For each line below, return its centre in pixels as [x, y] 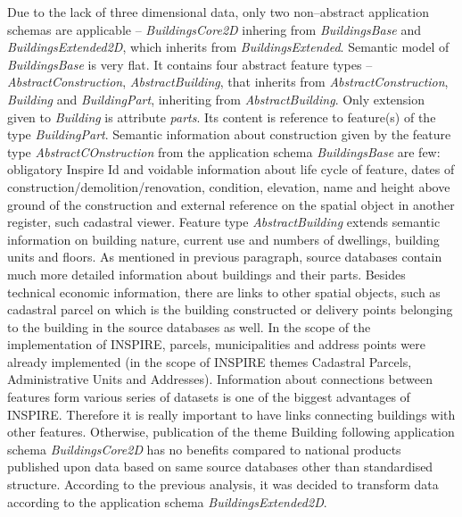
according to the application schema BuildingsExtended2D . [167, 501]
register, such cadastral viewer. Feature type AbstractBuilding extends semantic [224, 222]
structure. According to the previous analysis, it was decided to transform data [223, 484]
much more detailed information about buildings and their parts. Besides [206, 274]
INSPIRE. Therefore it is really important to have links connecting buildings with [231, 414]
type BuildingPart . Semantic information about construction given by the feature [229, 134]
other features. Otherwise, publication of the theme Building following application [231, 432]
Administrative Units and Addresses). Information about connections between [220, 379]
